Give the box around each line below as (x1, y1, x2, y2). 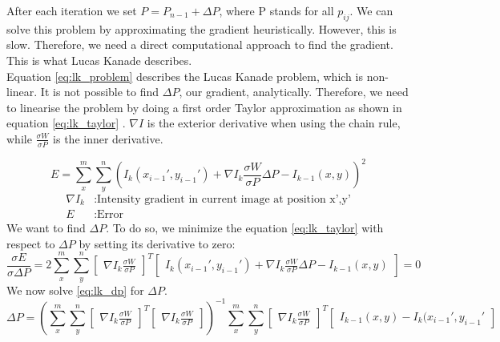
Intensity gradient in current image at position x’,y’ (97, 193, 351, 205)
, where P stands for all (219, 2, 334, 18)
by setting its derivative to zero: (79, 235, 236, 251)
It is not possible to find (40, 83, 159, 100)
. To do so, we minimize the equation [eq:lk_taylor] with (106, 219, 384, 236)
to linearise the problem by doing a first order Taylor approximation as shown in (6, 99, 402, 115)
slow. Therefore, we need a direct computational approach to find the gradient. (6, 36, 393, 53)
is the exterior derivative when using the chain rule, (147, 115, 401, 131)
